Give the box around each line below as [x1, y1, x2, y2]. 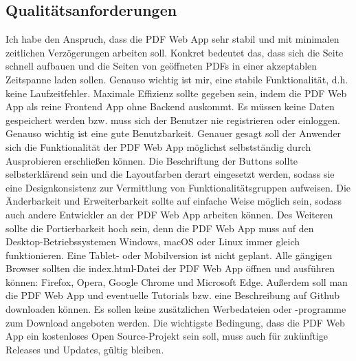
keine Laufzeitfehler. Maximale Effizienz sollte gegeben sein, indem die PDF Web [5, 85, 347, 100]
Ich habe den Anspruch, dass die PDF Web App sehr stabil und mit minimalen [5, 32, 340, 46]
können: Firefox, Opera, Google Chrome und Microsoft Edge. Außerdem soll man [5, 274, 348, 289]
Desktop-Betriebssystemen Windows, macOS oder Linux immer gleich [5, 234, 300, 249]
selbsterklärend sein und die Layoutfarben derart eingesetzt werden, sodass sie [5, 167, 335, 181]
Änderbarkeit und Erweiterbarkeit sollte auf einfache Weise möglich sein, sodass [5, 194, 342, 208]
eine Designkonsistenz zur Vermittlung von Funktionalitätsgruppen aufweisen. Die [5, 180, 351, 194]
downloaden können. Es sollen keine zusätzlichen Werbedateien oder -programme [5, 302, 346, 316]
